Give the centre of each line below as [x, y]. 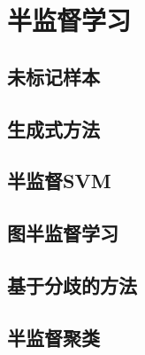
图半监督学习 [63, 233]
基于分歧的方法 [72, 284]
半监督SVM [59, 181]
